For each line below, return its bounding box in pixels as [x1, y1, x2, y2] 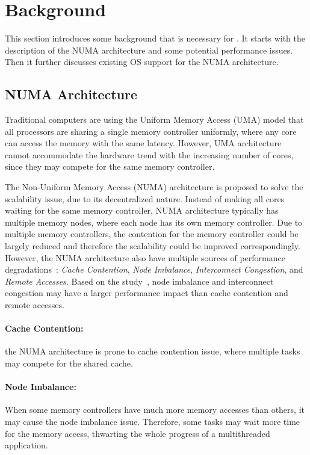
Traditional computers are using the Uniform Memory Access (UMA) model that [5, 113, 304, 126]
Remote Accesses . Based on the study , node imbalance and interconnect [5, 274, 274, 287]
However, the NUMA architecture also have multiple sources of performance [5, 251, 285, 264]
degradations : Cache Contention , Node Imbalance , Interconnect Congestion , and [5, 263, 303, 276]
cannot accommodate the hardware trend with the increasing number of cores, [5, 148, 294, 161]
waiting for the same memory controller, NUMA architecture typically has [5, 204, 279, 217]
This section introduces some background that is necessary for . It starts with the [5, 32, 306, 45]
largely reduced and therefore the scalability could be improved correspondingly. [5, 240, 300, 252]
